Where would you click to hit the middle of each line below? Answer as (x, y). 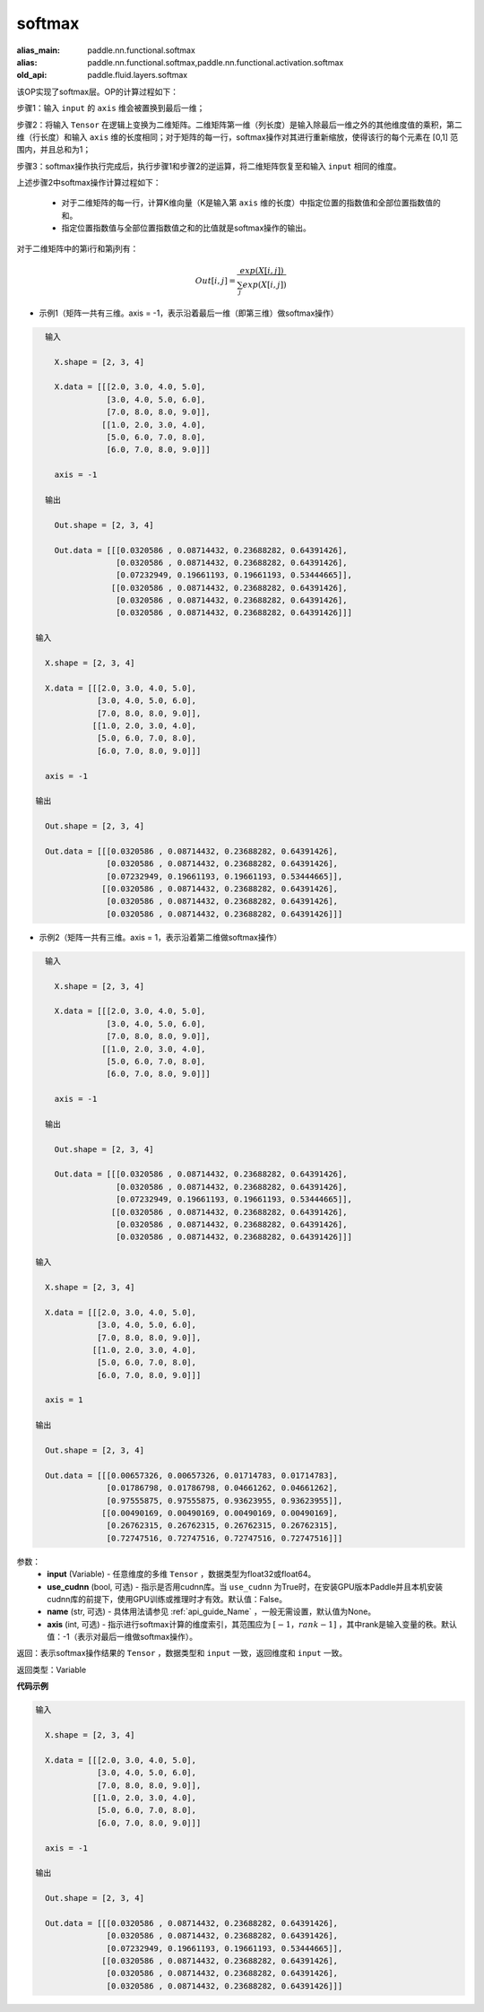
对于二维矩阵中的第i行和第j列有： (78, 248)
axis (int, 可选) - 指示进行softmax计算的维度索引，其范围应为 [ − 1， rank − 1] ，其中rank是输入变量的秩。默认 (252, 1624)
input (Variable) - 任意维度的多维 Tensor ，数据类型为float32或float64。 (181, 1574)
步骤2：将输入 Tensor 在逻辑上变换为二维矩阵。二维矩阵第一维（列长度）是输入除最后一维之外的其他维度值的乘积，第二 (239, 125)
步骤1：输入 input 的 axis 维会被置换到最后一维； (111, 108)
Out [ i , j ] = (216, 281)
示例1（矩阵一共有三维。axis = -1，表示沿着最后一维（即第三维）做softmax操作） (189, 313)
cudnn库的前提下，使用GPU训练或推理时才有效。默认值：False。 (167, 1599)
